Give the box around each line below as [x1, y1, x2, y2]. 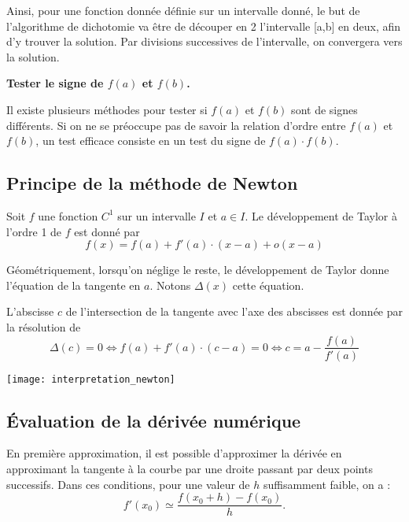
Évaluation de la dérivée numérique [6, 408, 301, 432]
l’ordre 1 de [6, 223, 62, 239]
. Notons [149, 276, 191, 293]
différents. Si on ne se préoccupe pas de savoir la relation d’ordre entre [6, 117, 346, 133]
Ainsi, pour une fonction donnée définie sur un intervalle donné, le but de [6, 2, 360, 18]
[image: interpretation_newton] [6, 373, 175, 385]
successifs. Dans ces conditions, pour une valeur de [6, 476, 250, 492]
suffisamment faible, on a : [263, 476, 391, 492]
